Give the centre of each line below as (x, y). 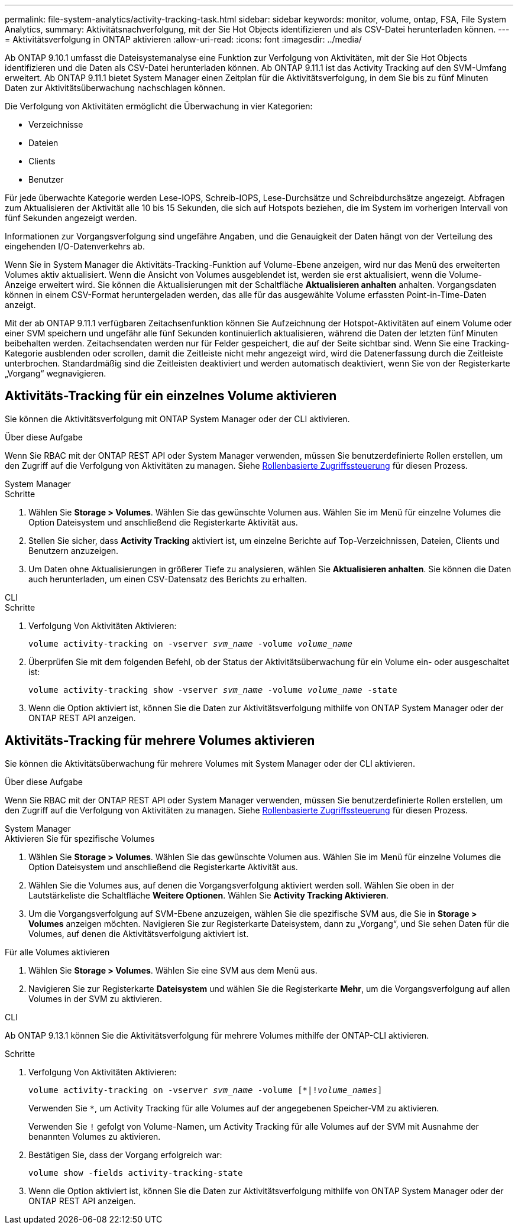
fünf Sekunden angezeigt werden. (71, 218)
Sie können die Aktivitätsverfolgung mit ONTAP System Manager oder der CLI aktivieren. (177, 419)
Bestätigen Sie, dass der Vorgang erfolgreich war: (125, 1155)
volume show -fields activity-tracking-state (136, 1173)
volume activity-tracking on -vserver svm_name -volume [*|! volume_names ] (205, 1090)
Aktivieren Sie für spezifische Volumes (80, 838)
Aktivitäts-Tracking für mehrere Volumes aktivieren (160, 741)
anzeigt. (20, 305)
